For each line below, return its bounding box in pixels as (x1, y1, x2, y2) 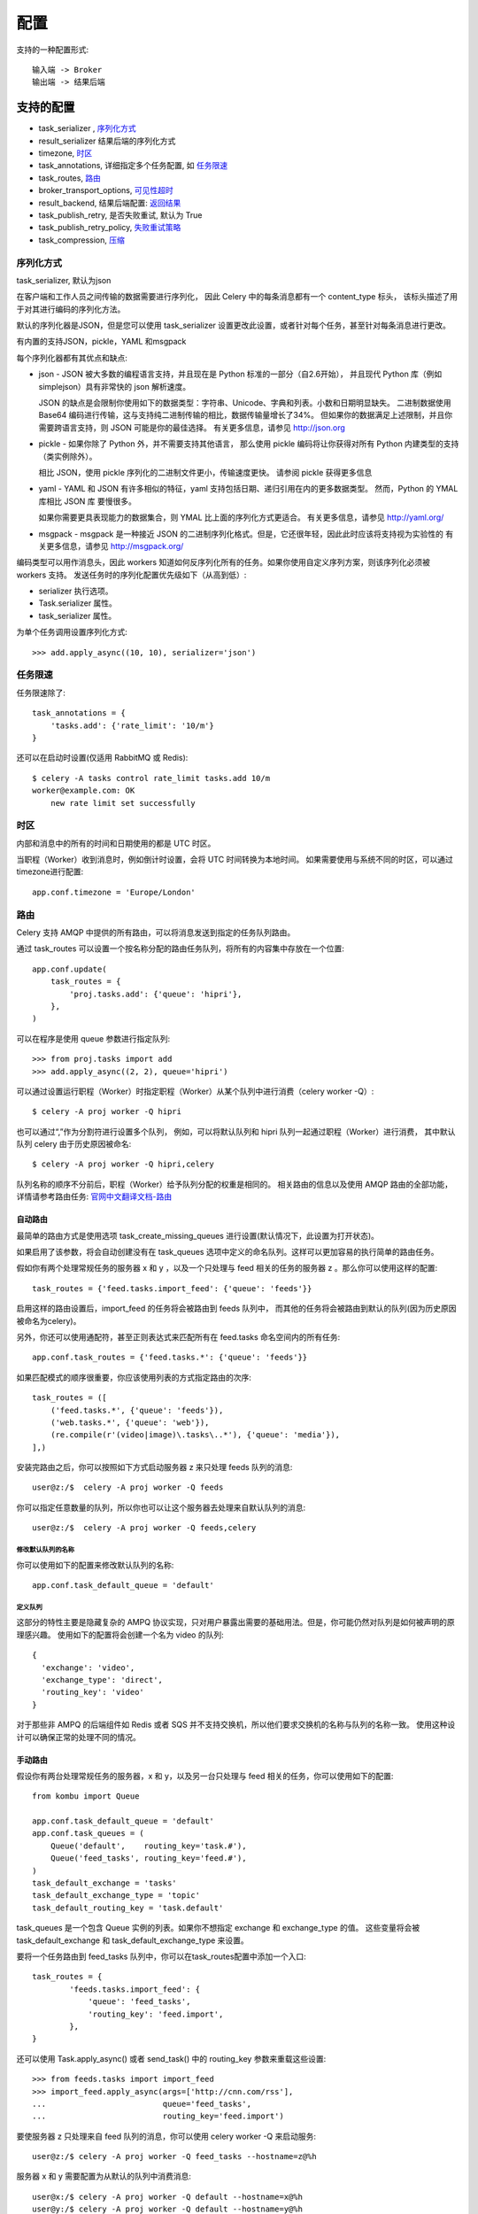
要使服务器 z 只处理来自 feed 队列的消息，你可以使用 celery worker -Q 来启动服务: (16, 2131, 317, 2141)
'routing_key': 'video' (41, 1687, 145, 1698)
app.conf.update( (32, 964, 107, 974)
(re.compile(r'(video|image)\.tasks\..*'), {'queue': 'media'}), (50, 1430, 341, 1440)
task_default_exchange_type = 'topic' (32, 1891, 201, 1900)
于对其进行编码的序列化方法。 (16, 304, 126, 314)
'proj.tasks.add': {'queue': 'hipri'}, (69, 988, 243, 999)
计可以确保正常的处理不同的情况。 (16, 1731, 141, 1742)
